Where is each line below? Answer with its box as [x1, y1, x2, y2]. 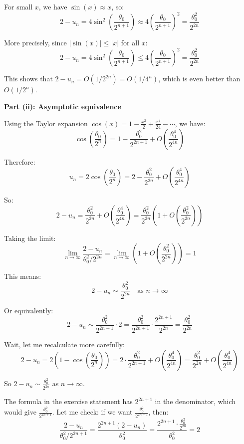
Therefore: [4, 156, 35, 167]
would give [4, 407, 36, 417]
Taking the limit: [4, 232, 56, 243]
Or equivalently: [4, 305, 53, 315]
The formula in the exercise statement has [4, 396, 133, 407]
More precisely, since [4, 37, 67, 48]
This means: [4, 271, 41, 281]
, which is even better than [158, 73, 241, 84]
